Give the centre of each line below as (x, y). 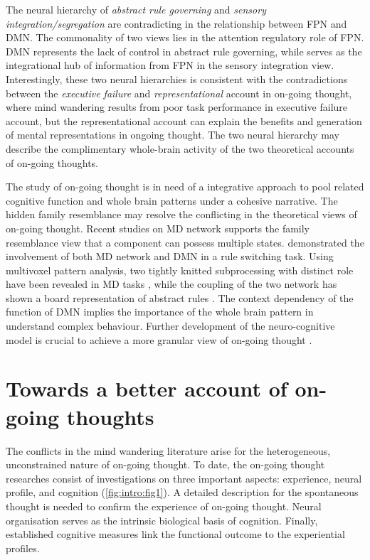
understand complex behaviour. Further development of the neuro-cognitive (170, 326)
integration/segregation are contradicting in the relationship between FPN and (176, 23)
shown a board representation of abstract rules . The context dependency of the (180, 297)
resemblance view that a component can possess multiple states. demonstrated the (185, 242)
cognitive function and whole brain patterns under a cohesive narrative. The (172, 200)
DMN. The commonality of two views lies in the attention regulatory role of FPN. (185, 37)
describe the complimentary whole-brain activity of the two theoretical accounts (180, 148)
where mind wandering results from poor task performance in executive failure (177, 107)
